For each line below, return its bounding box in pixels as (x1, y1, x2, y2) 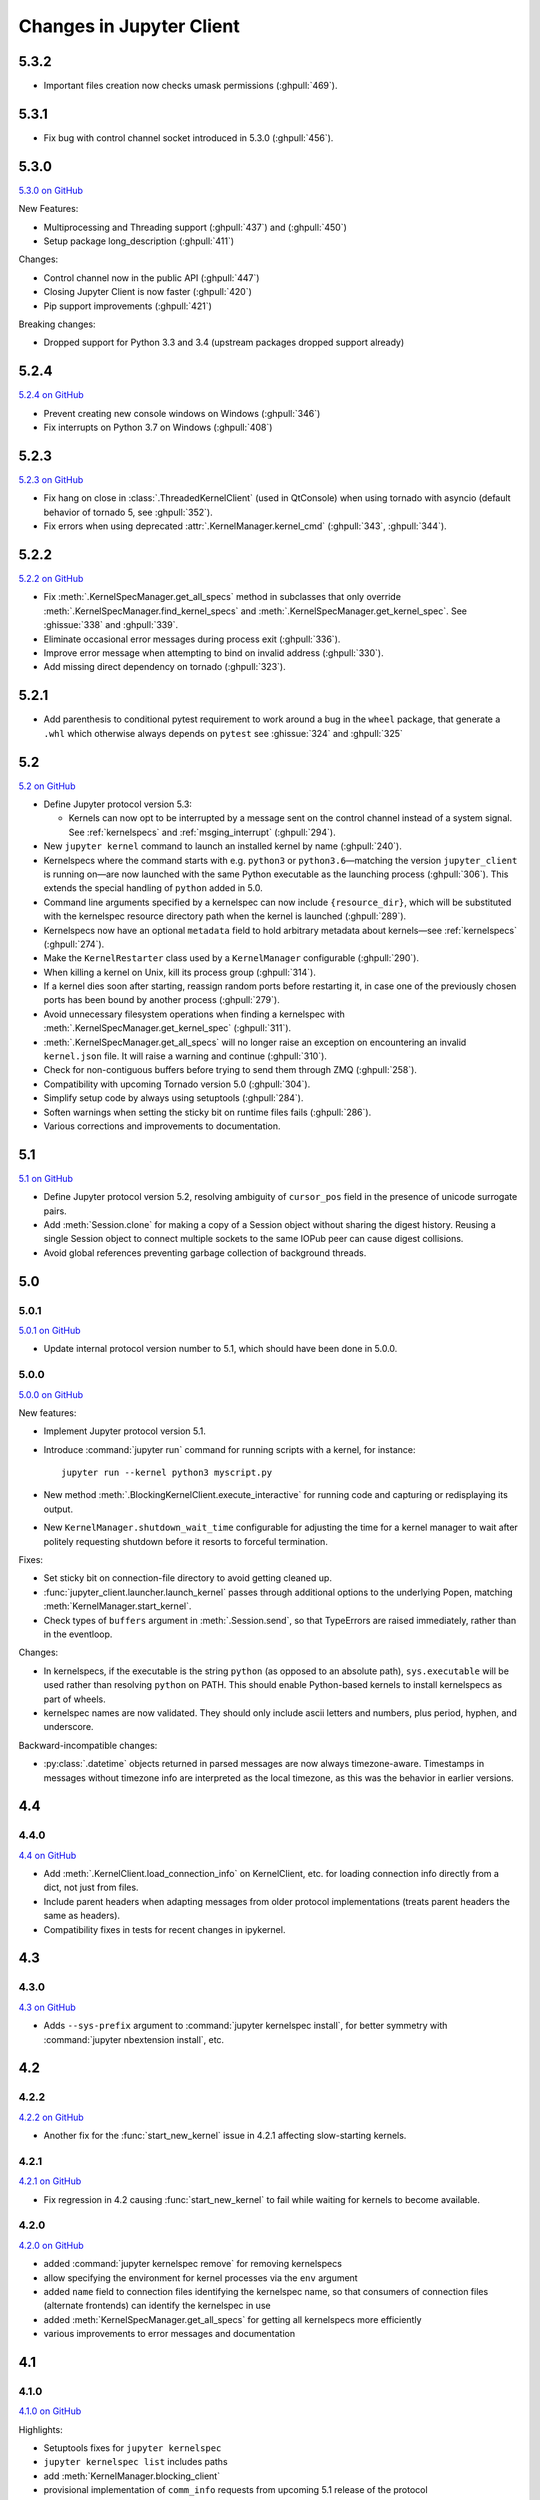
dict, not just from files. (43, 1881, 139, 1894)
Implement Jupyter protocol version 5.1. (43, 1425, 207, 1437)
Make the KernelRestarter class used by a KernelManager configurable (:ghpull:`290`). (43, 952, 420, 964)
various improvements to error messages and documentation (43, 2328, 296, 2340)
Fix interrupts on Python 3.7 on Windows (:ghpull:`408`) (43, 421, 273, 434)
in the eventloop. (43, 1628, 113, 1640)
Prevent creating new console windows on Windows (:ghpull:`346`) (43, 407, 321, 419)
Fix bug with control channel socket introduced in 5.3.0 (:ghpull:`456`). (43, 131, 334, 144)
